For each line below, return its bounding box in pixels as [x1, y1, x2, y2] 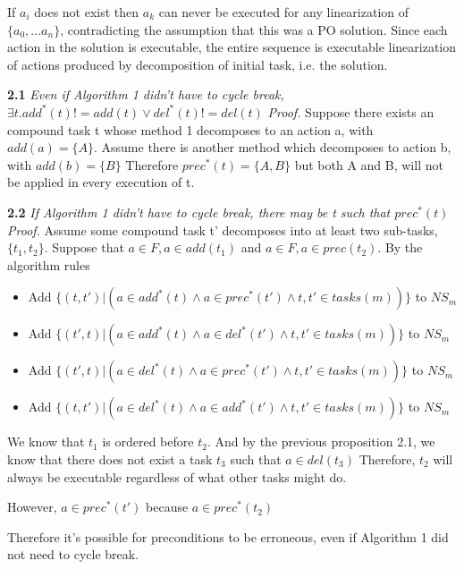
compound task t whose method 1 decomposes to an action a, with [7, 120, 374, 139]
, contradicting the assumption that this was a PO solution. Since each [60, 20, 448, 38]
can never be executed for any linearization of [158, 3, 409, 21]
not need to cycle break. [7, 545, 139, 564]
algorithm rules [7, 255, 90, 274]
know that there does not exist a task [7, 449, 213, 468]
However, [7, 497, 57, 516]
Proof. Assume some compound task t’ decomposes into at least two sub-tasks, [7, 220, 438, 239]
